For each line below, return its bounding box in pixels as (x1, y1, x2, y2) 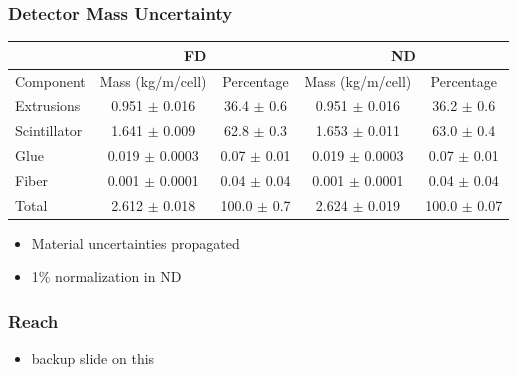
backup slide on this (31, 348, 155, 369)
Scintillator (15, 120, 83, 141)
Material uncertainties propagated (31, 232, 240, 253)
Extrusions (15, 95, 81, 116)
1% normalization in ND (31, 266, 182, 287)
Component (15, 70, 86, 91)
